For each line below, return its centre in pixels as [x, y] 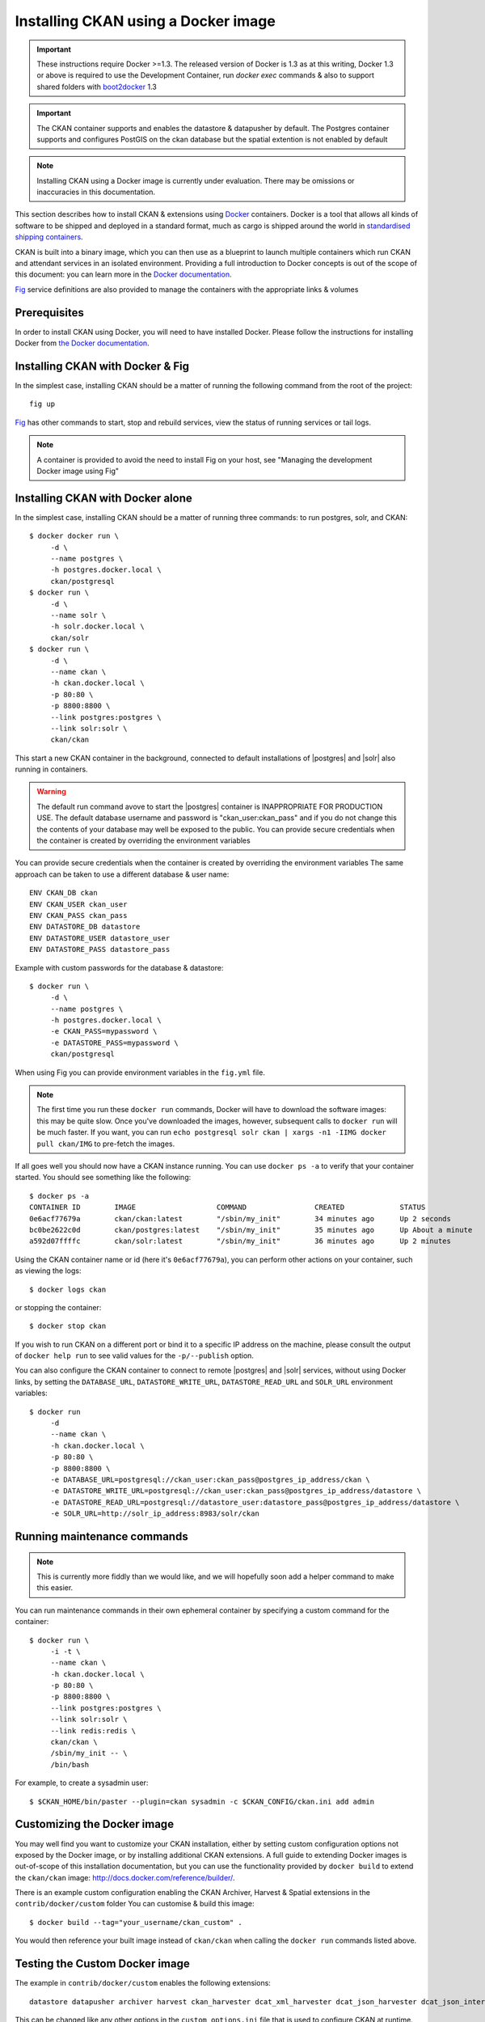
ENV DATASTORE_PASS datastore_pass [100, 950]
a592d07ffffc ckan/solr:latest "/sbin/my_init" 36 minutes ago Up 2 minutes [240, 1241]
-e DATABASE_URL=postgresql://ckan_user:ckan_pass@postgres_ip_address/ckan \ [211, 1479]
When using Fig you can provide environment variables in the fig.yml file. [140, 1072]
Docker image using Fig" [78, 471]
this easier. [55, 1588]
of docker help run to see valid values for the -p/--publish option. [135, 1356]
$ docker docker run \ [74, 536]
